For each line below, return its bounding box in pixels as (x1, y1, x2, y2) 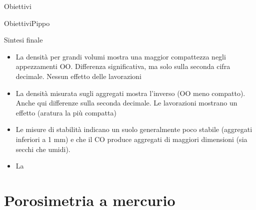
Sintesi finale (4, 34, 43, 45)
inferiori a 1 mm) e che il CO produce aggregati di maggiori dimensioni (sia (15, 133, 247, 144)
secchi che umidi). (15, 143, 70, 154)
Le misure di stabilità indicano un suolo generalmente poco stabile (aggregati (15, 124, 252, 134)
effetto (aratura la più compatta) (15, 107, 116, 117)
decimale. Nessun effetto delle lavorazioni (15, 70, 141, 81)
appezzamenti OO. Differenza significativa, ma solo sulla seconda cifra (15, 61, 230, 71)
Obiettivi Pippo (4, 17, 50, 28)
